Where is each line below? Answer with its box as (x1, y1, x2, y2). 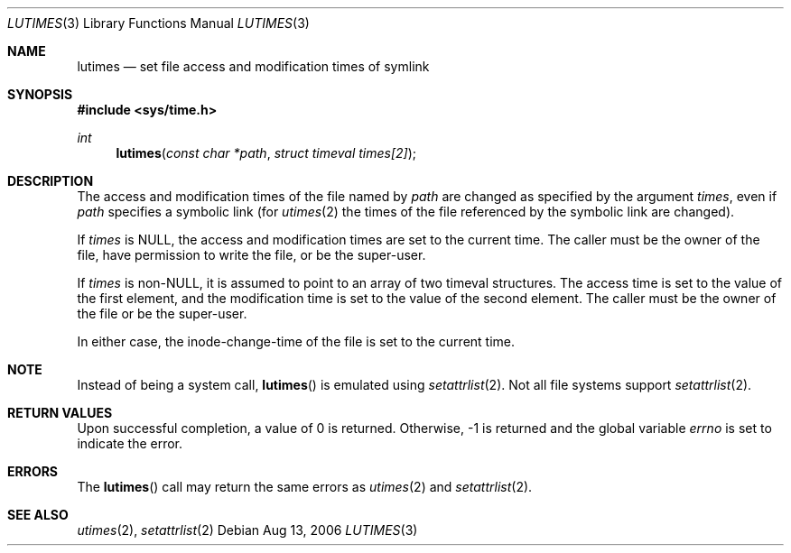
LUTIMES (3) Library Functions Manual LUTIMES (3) (7, 15, 310, 31)
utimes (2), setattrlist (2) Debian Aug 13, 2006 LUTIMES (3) (77, 522, 418, 538)
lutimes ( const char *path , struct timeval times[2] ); (116, 145, 417, 161)
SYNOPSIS (7, 87, 73, 102)
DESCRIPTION (7, 173, 94, 189)
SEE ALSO (7, 507, 69, 522)
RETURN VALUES (7, 405, 113, 420)
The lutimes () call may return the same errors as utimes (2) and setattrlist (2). (77, 479, 533, 494)
